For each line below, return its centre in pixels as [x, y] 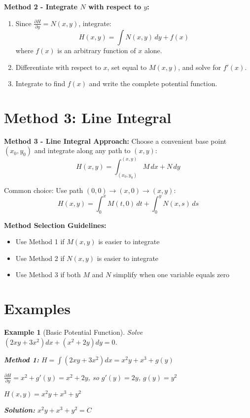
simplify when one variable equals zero [171, 274]
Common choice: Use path [44, 190]
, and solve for [199, 67]
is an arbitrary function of [97, 50]
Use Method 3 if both [48, 274]
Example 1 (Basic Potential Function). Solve [73, 332]
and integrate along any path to [82, 150]
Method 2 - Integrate [41, 6]
